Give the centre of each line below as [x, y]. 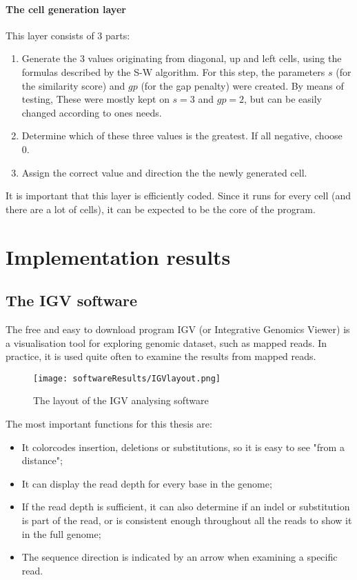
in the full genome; [61, 533]
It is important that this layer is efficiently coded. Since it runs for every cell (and [178, 196]
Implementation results [118, 256]
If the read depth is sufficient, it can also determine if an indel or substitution [186, 507]
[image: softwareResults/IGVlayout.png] [127, 378]
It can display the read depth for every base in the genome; [147, 483]
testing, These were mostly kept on [95, 99]
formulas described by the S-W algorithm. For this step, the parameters [173, 71]
